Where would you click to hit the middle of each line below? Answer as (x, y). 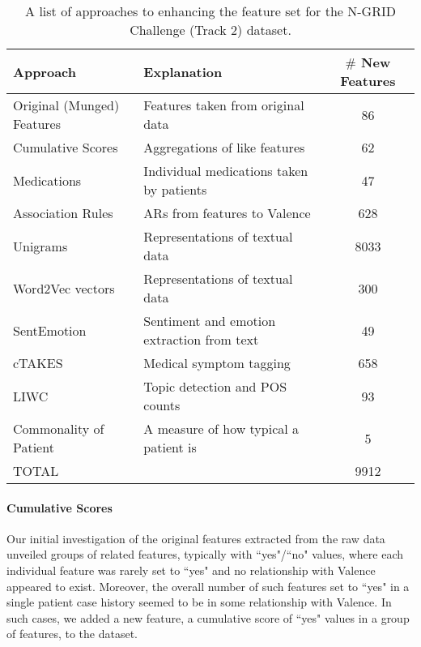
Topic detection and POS (215, 386)
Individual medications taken (226, 171)
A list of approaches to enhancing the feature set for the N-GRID (210, 11)
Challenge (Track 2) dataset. (210, 30)
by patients (175, 189)
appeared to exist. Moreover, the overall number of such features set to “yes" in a (208, 586)
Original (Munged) (66, 105)
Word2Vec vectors (64, 288)
